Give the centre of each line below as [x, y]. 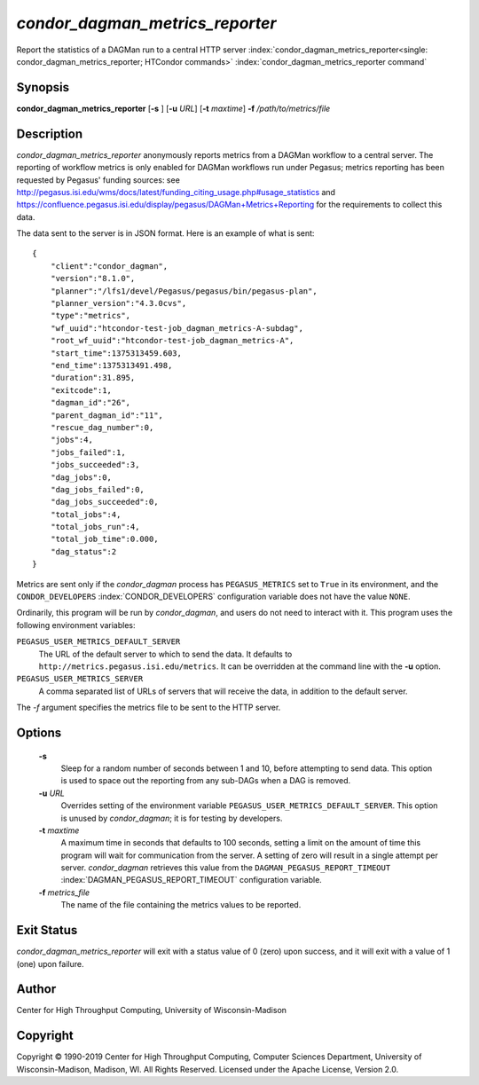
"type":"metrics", [90, 316]
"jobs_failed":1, [88, 452]
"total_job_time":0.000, [104, 539]
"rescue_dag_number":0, [102, 427]
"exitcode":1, [81, 390]
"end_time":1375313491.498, [111, 365]
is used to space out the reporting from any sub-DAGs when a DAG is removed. [206, 781]
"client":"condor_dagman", [109, 266]
